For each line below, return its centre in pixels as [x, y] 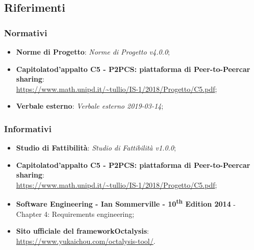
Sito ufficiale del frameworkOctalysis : [82, 231]
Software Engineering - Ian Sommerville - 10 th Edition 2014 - [126, 203]
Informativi [28, 128]
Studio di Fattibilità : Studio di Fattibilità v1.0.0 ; [96, 148]
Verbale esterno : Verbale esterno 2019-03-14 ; [90, 106]
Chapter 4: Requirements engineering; [75, 214]
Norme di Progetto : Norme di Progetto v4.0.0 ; [93, 52]
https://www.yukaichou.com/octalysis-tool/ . [86, 241]
